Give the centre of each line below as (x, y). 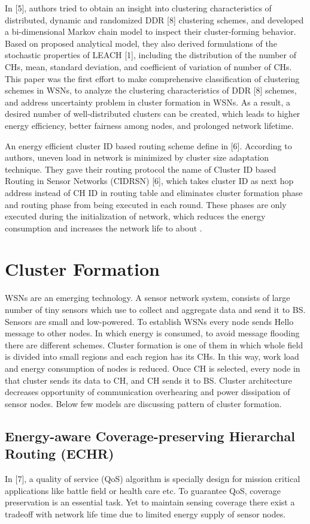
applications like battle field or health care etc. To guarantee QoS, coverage (143, 490)
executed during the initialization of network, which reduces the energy (135, 216)
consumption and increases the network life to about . (104, 228)
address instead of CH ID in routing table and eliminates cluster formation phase (154, 192)
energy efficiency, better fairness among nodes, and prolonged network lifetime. (149, 125)
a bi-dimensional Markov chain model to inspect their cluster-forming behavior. (151, 31)
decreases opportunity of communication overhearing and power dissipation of (148, 392)
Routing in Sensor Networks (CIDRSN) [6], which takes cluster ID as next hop (149, 181)
